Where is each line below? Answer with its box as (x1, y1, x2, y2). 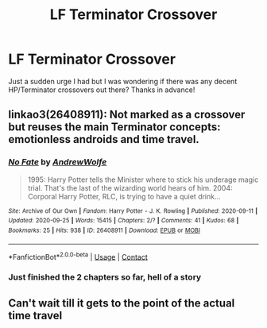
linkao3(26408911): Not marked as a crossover (8, 108, 246, 122)
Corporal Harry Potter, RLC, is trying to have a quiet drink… (27, 191, 221, 201)
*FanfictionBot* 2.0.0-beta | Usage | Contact (8, 250, 149, 261)
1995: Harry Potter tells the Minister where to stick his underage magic (27, 175, 259, 184)
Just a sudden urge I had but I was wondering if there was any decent (8, 76, 238, 86)
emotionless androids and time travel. (8, 133, 200, 146)
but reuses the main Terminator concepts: (8, 121, 221, 134)
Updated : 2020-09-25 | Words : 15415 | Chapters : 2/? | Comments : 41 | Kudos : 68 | (8, 217, 239, 225)
